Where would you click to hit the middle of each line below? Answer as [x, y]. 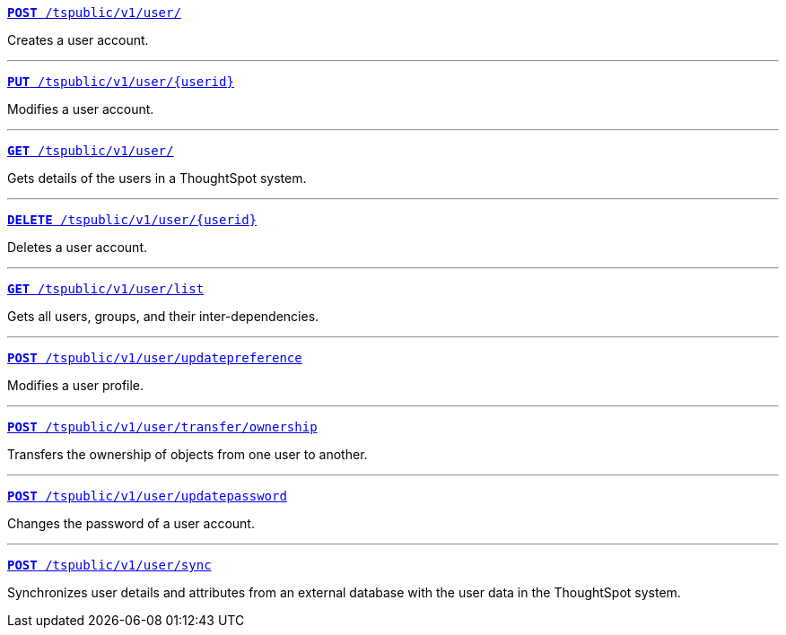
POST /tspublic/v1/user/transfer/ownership [162, 427]
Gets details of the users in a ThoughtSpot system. [157, 178]
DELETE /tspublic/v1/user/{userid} [132, 220]
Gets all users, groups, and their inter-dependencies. [163, 316]
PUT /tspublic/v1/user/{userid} [121, 82]
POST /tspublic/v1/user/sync [109, 565]
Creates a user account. [78, 40]
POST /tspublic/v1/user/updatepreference [155, 358]
